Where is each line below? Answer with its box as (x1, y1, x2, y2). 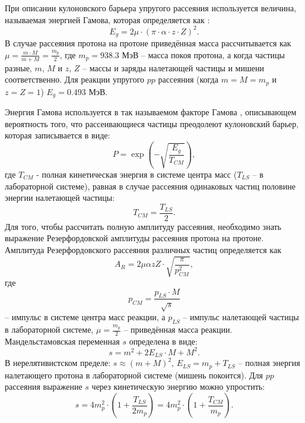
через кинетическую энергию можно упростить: (91, 380, 265, 393)
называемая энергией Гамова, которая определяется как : (5, 13, 210, 26)
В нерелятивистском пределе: (5, 356, 111, 369)
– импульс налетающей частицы (183, 311, 299, 323)
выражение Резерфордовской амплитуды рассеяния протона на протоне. (5, 232, 264, 244)
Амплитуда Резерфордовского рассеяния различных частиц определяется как (5, 243, 281, 255)
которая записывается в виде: (5, 129, 110, 141)
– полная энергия (238, 356, 300, 369)
